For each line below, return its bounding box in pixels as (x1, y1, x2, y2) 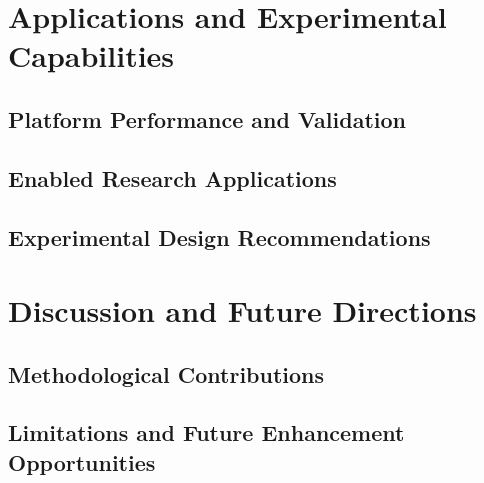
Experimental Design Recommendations (8, 221, 431, 252)
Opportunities (8, 446, 156, 477)
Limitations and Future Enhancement (8, 417, 405, 448)
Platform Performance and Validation (8, 103, 406, 134)
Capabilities (8, 35, 175, 76)
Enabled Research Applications (8, 162, 337, 193)
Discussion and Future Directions (8, 290, 477, 331)
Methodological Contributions (8, 358, 325, 389)
